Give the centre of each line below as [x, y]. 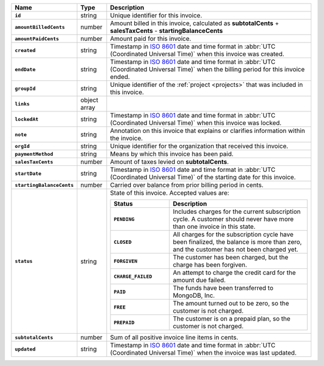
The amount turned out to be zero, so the [231, 303]
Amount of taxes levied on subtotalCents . [169, 162]
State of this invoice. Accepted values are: [169, 193]
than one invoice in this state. [214, 226]
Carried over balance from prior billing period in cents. [187, 185]
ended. [120, 77]
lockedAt [27, 119]
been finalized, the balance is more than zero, [238, 242]
